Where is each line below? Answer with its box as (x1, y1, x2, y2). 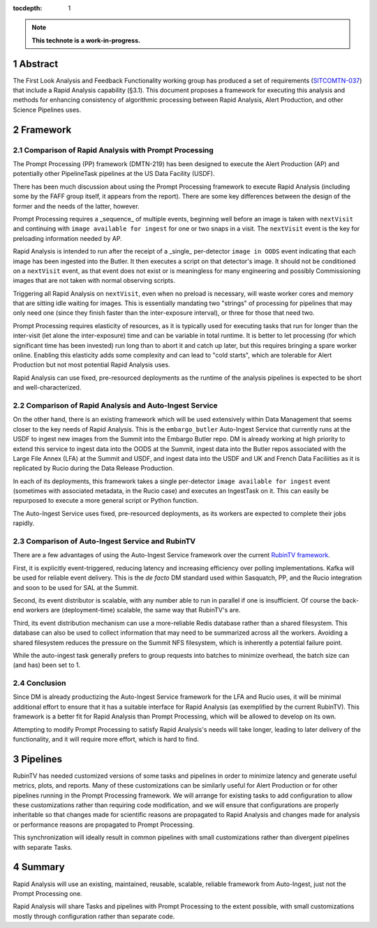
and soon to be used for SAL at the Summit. (13, 583, 139, 591)
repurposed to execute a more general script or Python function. (13, 496, 199, 505)
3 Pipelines (13, 753, 63, 765)
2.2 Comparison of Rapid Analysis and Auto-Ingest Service (13, 400, 218, 410)
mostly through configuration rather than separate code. (13, 912, 175, 920)
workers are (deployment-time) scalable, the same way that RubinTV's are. (25, 606, 241, 614)
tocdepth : (13, 4, 43, 12)
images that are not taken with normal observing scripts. (13, 277, 176, 285)
